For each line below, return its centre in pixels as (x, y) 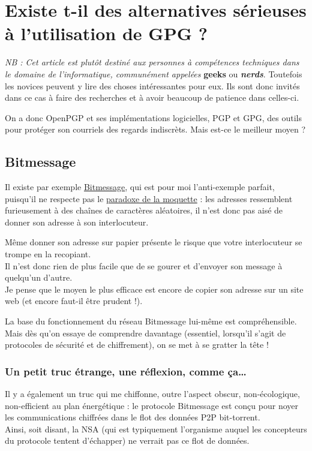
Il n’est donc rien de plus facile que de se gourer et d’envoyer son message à (144, 265)
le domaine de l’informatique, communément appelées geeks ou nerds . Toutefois (154, 73)
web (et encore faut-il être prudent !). (74, 301)
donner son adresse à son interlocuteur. (77, 222)
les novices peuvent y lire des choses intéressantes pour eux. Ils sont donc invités (152, 85)
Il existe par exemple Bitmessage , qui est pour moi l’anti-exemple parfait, (140, 187)
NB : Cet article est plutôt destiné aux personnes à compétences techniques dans (152, 62)
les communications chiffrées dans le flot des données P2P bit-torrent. (133, 417)
